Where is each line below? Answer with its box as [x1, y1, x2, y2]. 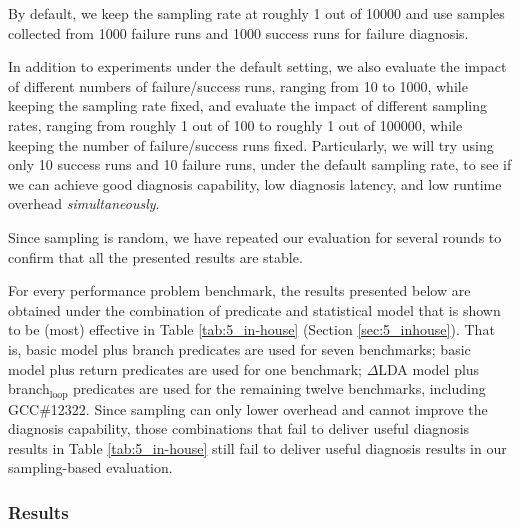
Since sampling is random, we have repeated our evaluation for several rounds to [8, 226, 502, 247]
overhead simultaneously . [8, 193, 160, 214]
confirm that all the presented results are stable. [8, 246, 303, 267]
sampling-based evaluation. [8, 457, 173, 478]
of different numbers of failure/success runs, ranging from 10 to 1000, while [8, 75, 468, 96]
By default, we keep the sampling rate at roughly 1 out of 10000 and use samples [8, 3, 505, 23]
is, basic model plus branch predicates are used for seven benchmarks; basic [8, 338, 471, 359]
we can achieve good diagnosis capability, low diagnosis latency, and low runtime [8, 173, 502, 194]
